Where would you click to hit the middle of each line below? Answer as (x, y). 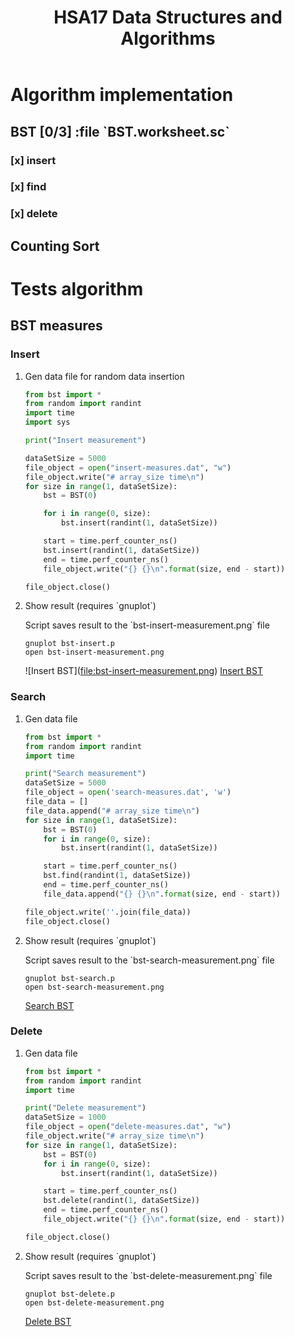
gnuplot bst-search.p (69, 978)
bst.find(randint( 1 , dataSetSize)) (117, 876)
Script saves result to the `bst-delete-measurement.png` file (148, 1275)
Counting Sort (55, 246)
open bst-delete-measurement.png (94, 1302)
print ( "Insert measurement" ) (85, 441)
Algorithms (168, 38)
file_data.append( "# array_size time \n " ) (112, 811)
